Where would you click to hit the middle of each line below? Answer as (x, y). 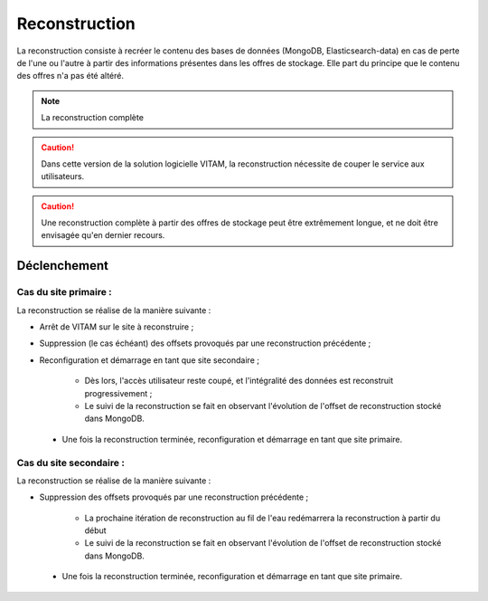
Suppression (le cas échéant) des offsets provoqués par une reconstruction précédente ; (205, 343)
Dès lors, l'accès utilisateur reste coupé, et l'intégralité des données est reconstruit (239, 381)
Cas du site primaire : (64, 292)
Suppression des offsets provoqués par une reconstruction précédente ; (174, 497)
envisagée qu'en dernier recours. (103, 235)
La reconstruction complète (93, 118)
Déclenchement (62, 266)
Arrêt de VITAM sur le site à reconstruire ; (117, 327)
